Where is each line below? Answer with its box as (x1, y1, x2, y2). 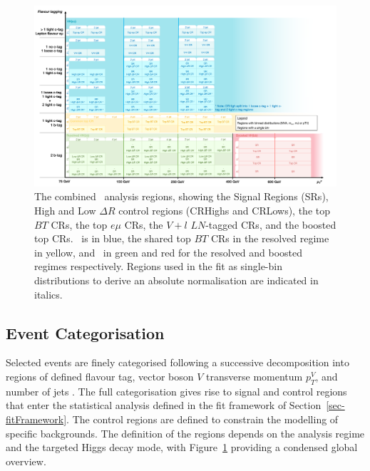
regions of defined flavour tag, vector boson (6, 368, 194, 383)
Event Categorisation (6, 321, 165, 343)
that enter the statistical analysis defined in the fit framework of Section (6, 398, 322, 413)
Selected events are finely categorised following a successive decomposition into (6, 355, 349, 370)
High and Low (34, 203, 96, 217)
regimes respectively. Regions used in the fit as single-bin (34, 259, 282, 274)
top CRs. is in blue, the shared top (34, 231, 191, 246)
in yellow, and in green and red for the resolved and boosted (34, 244, 302, 259)
